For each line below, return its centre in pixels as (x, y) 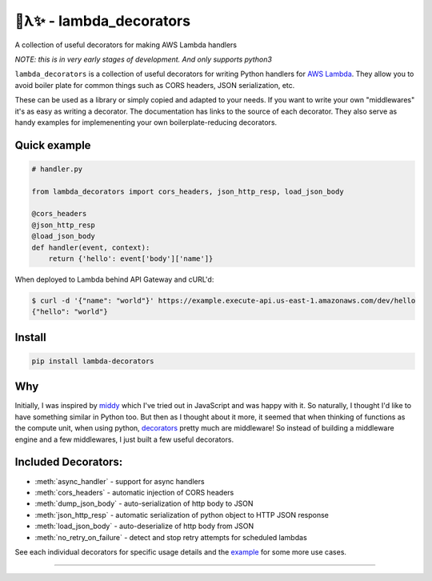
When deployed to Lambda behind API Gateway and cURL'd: (114, 279)
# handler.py (57, 169)
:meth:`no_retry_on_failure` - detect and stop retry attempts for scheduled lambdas (171, 537)
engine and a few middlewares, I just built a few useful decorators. (124, 439)
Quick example (53, 145)
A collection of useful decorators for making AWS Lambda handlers (126, 45)
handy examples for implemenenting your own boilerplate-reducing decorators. (146, 122)
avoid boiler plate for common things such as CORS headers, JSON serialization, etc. (155, 85)
